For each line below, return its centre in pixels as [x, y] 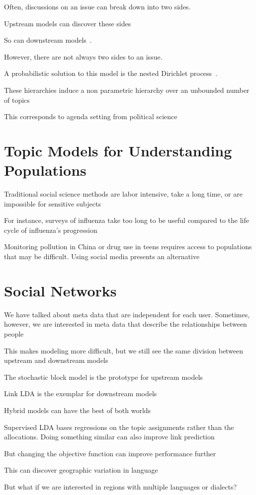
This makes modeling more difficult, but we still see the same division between [124, 350]
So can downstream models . [48, 40]
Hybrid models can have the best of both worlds [78, 410]
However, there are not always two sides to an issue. [83, 56]
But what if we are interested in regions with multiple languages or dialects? [121, 486]
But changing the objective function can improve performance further [110, 453]
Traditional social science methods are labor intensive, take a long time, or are [123, 194]
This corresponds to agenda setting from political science [91, 116]
